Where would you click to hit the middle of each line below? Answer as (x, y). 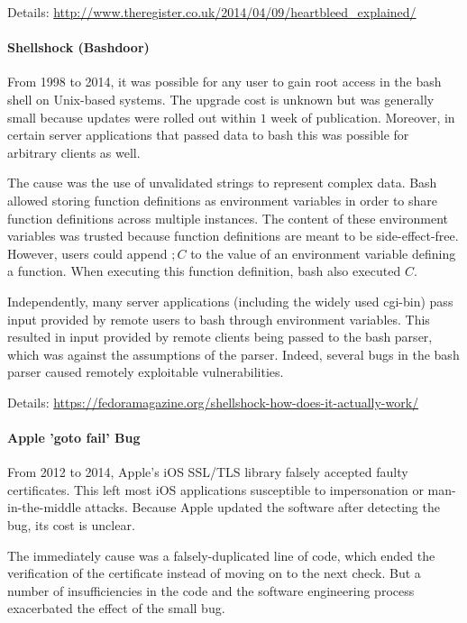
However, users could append (87, 253)
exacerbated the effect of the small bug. (116, 608)
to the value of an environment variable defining (323, 253)
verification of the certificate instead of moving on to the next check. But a (214, 573)
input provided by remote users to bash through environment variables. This (219, 319)
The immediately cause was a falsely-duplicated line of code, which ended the (221, 555)
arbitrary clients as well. (74, 152)
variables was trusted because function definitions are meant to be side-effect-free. (233, 236)
